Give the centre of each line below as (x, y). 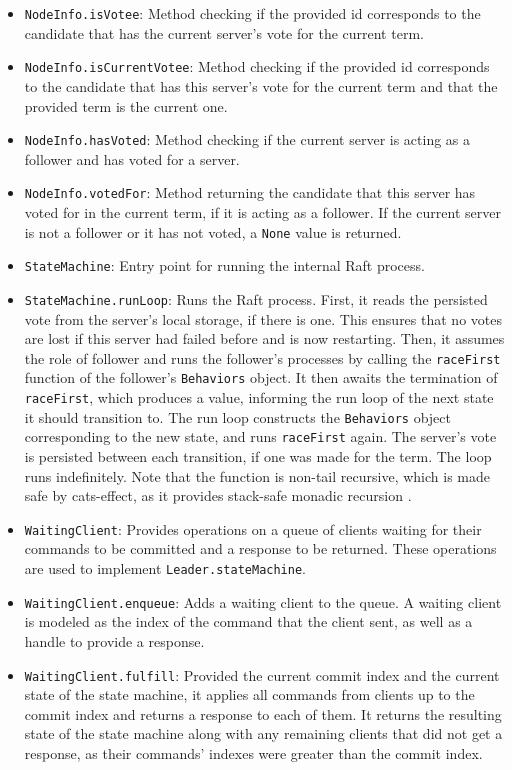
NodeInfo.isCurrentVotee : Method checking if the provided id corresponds (257, 66)
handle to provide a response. (114, 640)
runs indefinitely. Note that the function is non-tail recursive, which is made (257, 475)
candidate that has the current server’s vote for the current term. (224, 32)
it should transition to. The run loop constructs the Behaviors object (237, 416)
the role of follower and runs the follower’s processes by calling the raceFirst (262, 357)
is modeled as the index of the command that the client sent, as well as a (248, 621)
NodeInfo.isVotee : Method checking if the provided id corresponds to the (252, 13)
